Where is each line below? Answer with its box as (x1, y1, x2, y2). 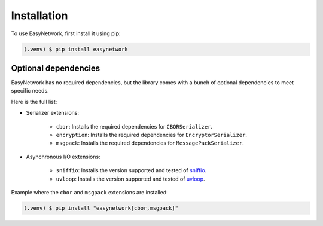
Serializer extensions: (26, 109, 79, 117)
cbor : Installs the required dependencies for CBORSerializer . (56, 123, 212, 130)
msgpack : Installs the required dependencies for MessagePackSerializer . (56, 139, 245, 146)
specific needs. (11, 87, 49, 94)
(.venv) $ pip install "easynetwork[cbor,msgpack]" (23, 204, 179, 212)
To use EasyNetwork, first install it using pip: (11, 30, 121, 37)
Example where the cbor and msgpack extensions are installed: (11, 188, 169, 196)
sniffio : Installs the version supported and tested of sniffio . (56, 167, 207, 174)
